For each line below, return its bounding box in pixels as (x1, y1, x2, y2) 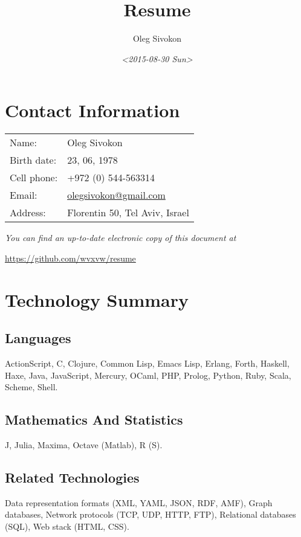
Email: (10, 188, 37, 202)
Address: (10, 205, 46, 220)
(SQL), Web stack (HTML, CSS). (5, 519, 129, 532)
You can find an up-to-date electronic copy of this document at (5, 231, 236, 244)
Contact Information (5, 98, 180, 123)
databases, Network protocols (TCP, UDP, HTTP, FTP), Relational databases (5, 508, 296, 521)
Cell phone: (10, 170, 58, 185)
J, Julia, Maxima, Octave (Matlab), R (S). (5, 439, 163, 451)
